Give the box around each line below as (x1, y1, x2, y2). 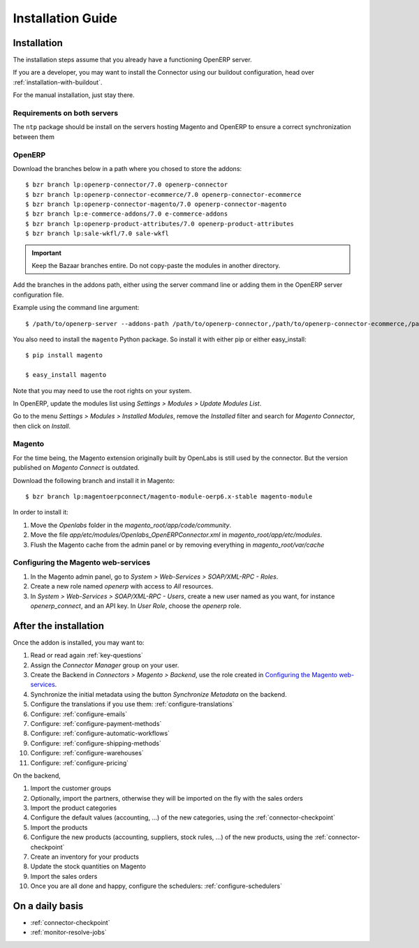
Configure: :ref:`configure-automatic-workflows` (30, 729, 170, 738)
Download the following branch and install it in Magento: (13, 476, 175, 484)
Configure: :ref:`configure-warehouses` (30, 749, 145, 757)
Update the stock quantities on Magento (30, 862, 147, 871)
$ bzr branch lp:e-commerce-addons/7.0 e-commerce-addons (25, 210, 228, 218)
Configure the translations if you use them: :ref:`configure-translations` (30, 700, 235, 709)
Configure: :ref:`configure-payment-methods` (30, 719, 162, 727)
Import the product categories (30, 803, 117, 813)
